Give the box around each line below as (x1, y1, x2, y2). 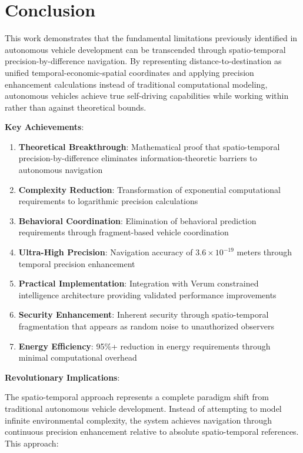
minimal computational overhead (18, 351, 137, 364)
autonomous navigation (18, 164, 103, 176)
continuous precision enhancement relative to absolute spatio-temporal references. (5, 425, 299, 438)
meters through (237, 246, 292, 258)
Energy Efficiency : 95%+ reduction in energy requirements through (18, 339, 271, 352)
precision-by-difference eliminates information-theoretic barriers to (18, 152, 257, 164)
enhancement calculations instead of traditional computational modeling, (5, 78, 268, 90)
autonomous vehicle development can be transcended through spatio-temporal (5, 43, 286, 55)
